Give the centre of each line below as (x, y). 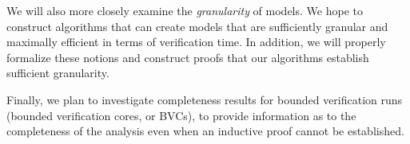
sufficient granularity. (58, 73)
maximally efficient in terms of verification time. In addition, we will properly (196, 42)
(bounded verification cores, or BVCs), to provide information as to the (181, 115)
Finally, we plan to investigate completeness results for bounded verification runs (205, 99)
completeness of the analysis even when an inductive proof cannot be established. (205, 131)
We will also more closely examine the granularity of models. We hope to (185, 10)
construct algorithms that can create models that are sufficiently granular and (197, 26)
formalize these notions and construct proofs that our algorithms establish (188, 57)
